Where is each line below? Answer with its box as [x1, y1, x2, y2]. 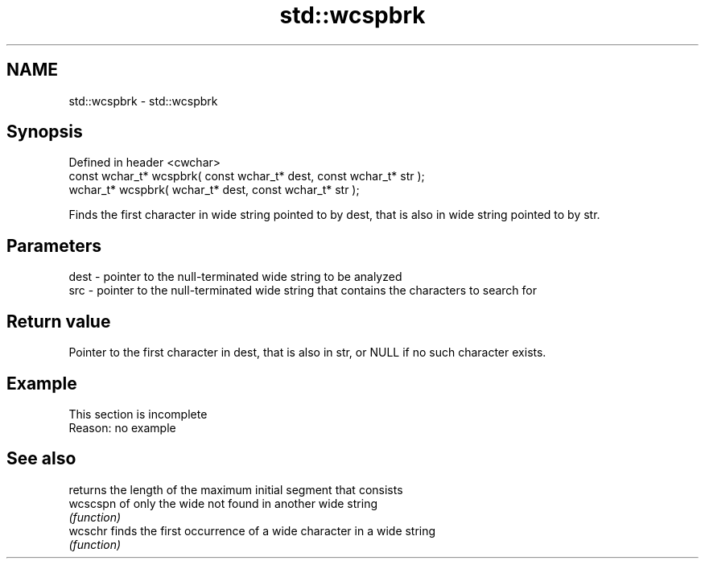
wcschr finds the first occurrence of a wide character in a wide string [68, 523, 436, 538]
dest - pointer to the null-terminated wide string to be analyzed [68, 270, 402, 284]
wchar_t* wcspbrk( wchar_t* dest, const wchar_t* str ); [68, 183, 360, 197]
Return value [6, 311, 111, 332]
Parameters [6, 235, 101, 256]
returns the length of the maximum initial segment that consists [68, 482, 403, 497]
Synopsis [6, 122, 83, 142]
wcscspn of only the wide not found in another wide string [68, 496, 377, 510]
